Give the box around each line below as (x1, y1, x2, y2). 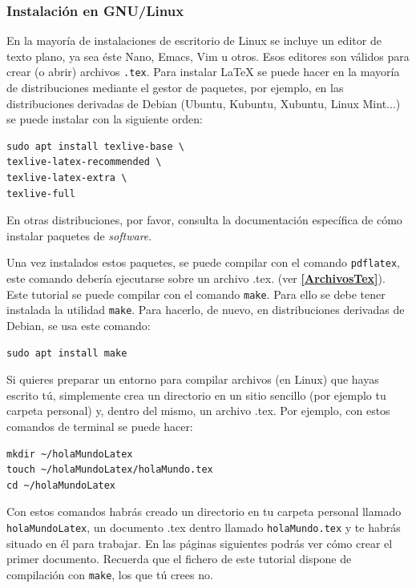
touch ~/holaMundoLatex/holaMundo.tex (6, 464, 213, 476)
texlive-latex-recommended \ (6, 156, 162, 168)
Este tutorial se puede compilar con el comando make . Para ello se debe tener (6, 285, 386, 302)
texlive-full (6, 187, 75, 199)
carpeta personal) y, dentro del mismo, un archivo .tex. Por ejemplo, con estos (6, 402, 390, 419)
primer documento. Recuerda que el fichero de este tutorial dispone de (6, 550, 352, 567)
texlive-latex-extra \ (6, 172, 127, 184)
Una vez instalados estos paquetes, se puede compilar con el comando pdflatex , (6, 254, 400, 271)
